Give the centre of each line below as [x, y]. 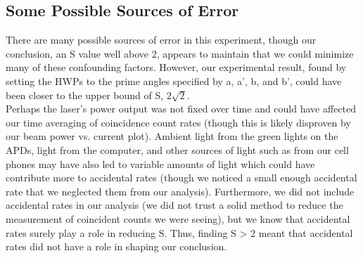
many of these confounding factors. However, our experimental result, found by [176, 67]
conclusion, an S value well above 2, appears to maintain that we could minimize [180, 53]
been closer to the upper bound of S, [85, 95]
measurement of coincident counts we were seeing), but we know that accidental [178, 218]
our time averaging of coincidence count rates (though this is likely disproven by [178, 122]
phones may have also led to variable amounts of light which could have [160, 163]
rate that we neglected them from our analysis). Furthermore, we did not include [180, 191]
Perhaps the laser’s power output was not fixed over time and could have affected [181, 109]
